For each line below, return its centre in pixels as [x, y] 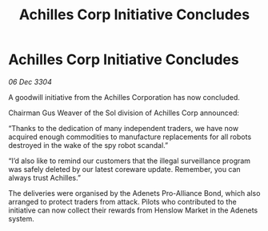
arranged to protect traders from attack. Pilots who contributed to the [123, 201]
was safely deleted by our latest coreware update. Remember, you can [125, 169]
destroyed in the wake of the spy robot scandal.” [88, 145]
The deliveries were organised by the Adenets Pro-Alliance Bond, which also [134, 193]
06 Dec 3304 [30, 82]
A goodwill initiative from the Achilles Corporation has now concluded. [124, 97]
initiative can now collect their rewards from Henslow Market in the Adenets [133, 210]
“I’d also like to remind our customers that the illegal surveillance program [129, 161]
